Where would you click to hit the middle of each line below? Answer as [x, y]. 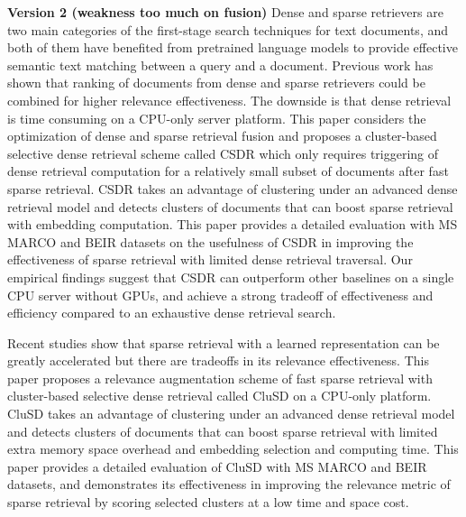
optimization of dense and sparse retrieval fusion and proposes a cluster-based [222, 136]
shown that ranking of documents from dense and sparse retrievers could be [216, 83]
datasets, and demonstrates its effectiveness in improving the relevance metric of [229, 484]
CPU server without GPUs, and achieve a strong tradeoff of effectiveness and [220, 295]
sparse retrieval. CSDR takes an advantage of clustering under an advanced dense [233, 188]
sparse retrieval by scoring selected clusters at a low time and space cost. [208, 502]
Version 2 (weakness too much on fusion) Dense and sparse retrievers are [225, 12]
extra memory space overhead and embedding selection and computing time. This [233, 449]
